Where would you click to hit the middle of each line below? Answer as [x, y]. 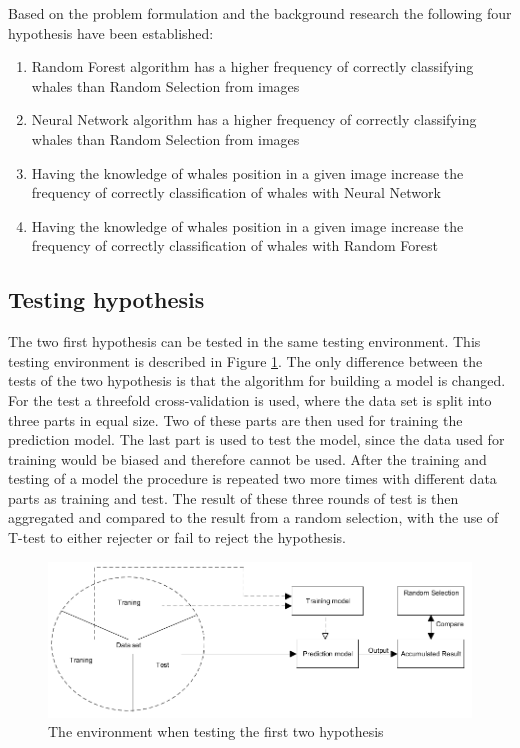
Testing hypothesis [106, 299]
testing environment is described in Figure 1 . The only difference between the [245, 360]
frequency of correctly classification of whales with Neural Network [236, 192]
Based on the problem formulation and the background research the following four [260, 13]
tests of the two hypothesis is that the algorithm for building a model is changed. [257, 380]
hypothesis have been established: [111, 32]
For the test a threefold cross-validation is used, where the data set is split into [250, 399]
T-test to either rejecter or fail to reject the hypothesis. [177, 537]
